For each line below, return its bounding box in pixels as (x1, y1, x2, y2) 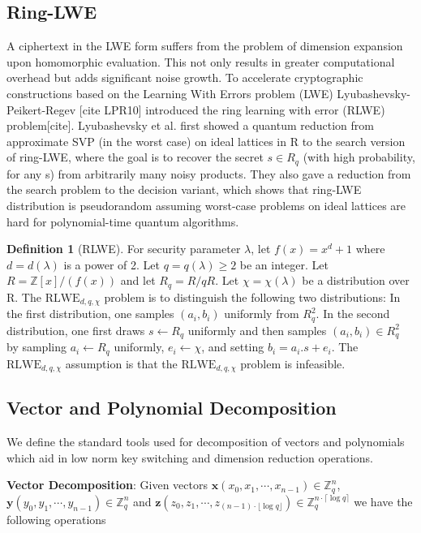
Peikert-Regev (6, 101, 76, 118)
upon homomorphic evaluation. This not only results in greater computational (6, 53, 395, 70)
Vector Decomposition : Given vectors (6, 476, 208, 493)
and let (120, 272, 156, 289)
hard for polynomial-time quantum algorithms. (6, 213, 239, 230)
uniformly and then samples (187, 321, 327, 338)
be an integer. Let (239, 256, 329, 273)
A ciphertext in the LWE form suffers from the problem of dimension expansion (6, 37, 403, 54)
